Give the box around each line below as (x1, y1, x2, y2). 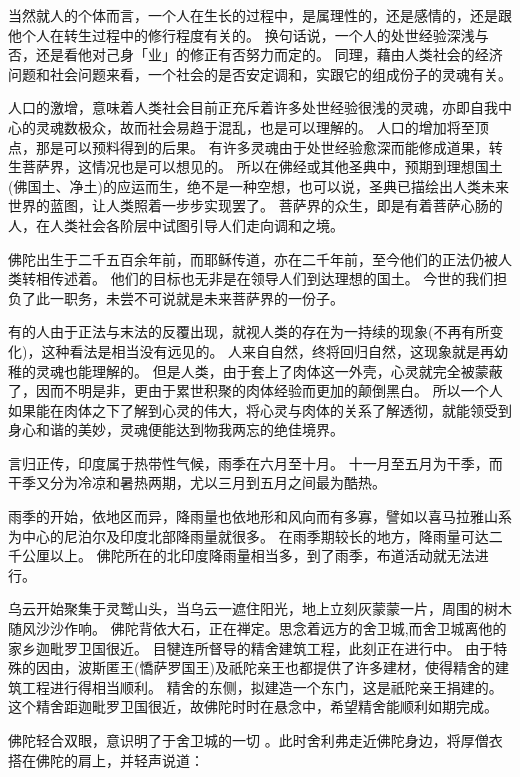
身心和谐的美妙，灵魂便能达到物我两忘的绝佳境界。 (8, 419, 344, 440)
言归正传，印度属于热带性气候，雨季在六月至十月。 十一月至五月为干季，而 (8, 452, 503, 473)
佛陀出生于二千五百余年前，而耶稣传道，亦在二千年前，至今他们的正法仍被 (8, 248, 498, 269)
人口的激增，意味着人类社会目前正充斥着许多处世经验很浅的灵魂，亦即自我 (8, 97, 498, 118)
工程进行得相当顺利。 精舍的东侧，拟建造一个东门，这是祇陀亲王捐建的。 (21, 676, 503, 697)
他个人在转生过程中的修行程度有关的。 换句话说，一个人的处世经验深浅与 (8, 24, 489, 45)
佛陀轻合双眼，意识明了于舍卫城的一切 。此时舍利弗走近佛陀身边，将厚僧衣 (8, 730, 503, 750)
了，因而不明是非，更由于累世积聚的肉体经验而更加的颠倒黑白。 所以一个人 (8, 380, 503, 401)
